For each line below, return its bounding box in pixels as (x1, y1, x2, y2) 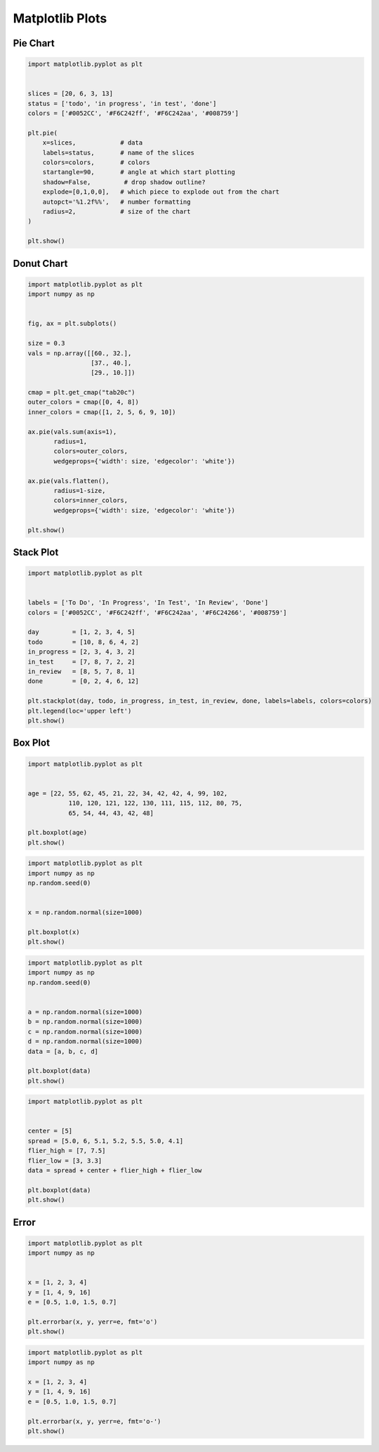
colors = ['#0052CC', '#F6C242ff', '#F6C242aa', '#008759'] (27, 110, 239, 117)
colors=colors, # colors (42, 159, 150, 166)
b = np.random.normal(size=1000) (27, 1018, 143, 1026)
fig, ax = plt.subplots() (27, 319, 117, 328)
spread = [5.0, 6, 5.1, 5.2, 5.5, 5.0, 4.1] (27, 1137, 184, 1144)
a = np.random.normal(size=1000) (27, 1008, 143, 1016)
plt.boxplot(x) (27, 928, 80, 937)
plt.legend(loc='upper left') (27, 706, 132, 715)
